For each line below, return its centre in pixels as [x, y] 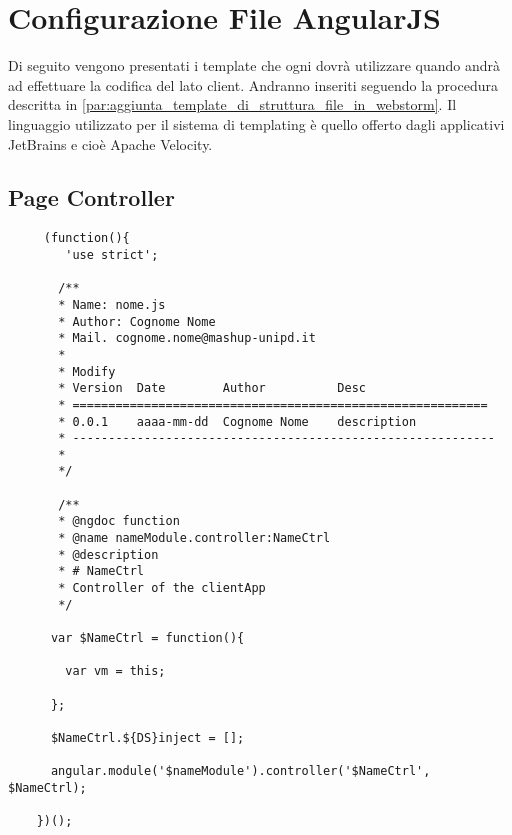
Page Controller [91, 197]
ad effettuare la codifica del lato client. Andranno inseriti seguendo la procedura [253, 84]
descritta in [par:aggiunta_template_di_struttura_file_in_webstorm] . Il [232, 104]
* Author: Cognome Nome [137, 321]
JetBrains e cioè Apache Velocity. [110, 143]
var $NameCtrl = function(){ [147, 638]
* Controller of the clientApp [162, 588]
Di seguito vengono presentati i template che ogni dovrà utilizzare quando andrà [254, 65]
